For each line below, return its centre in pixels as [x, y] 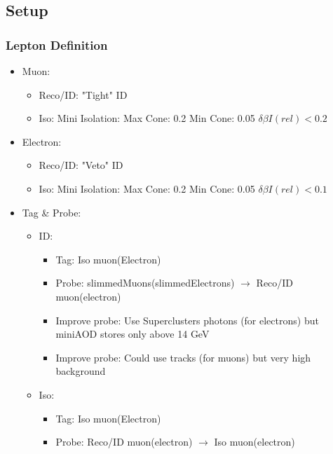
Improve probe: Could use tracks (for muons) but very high [183, 357]
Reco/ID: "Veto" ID [81, 165]
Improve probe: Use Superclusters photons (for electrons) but [187, 320]
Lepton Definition [57, 44]
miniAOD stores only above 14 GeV [132, 334]
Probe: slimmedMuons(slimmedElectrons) [145, 283]
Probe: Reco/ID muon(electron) [124, 442]
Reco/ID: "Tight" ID [83, 94]
